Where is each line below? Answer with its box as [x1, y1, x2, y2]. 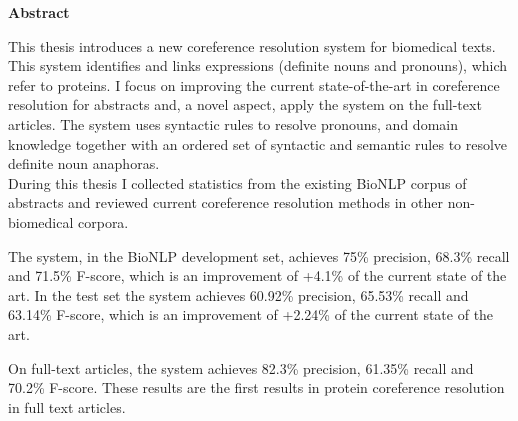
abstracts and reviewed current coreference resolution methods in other [8, 192, 443, 213]
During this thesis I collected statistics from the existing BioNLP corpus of [8, 172, 467, 193]
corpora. [77, 211, 129, 232]
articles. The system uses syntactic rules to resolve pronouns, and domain [8, 113, 458, 134]
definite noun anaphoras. [8, 153, 160, 174]
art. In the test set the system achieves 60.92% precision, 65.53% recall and [8, 284, 469, 305]
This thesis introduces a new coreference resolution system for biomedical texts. [8, 35, 496, 56]
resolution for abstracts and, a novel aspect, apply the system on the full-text [8, 94, 482, 115]
